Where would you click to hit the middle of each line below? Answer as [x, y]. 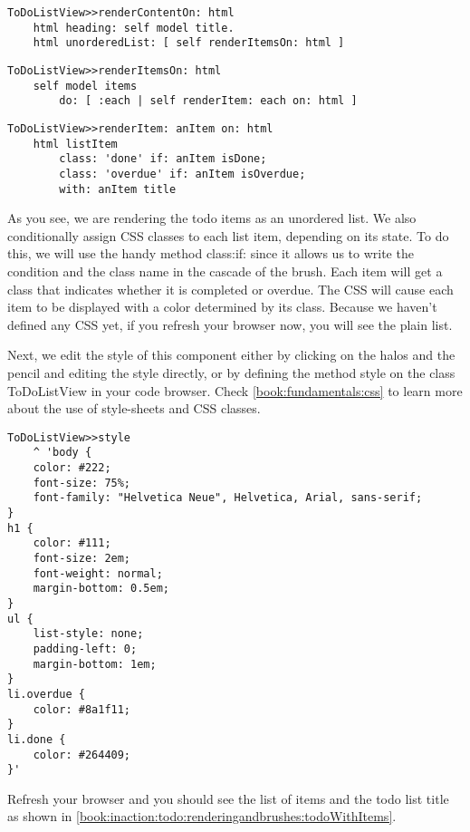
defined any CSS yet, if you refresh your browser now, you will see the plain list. [230, 324]
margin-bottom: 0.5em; [101, 589]
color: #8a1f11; [82, 709]
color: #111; [72, 543]
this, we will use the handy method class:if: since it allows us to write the [211, 253]
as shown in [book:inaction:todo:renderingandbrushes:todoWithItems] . [202, 816]
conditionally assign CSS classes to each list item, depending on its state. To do [228, 235]
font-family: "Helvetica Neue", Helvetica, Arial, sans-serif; [228, 498]
